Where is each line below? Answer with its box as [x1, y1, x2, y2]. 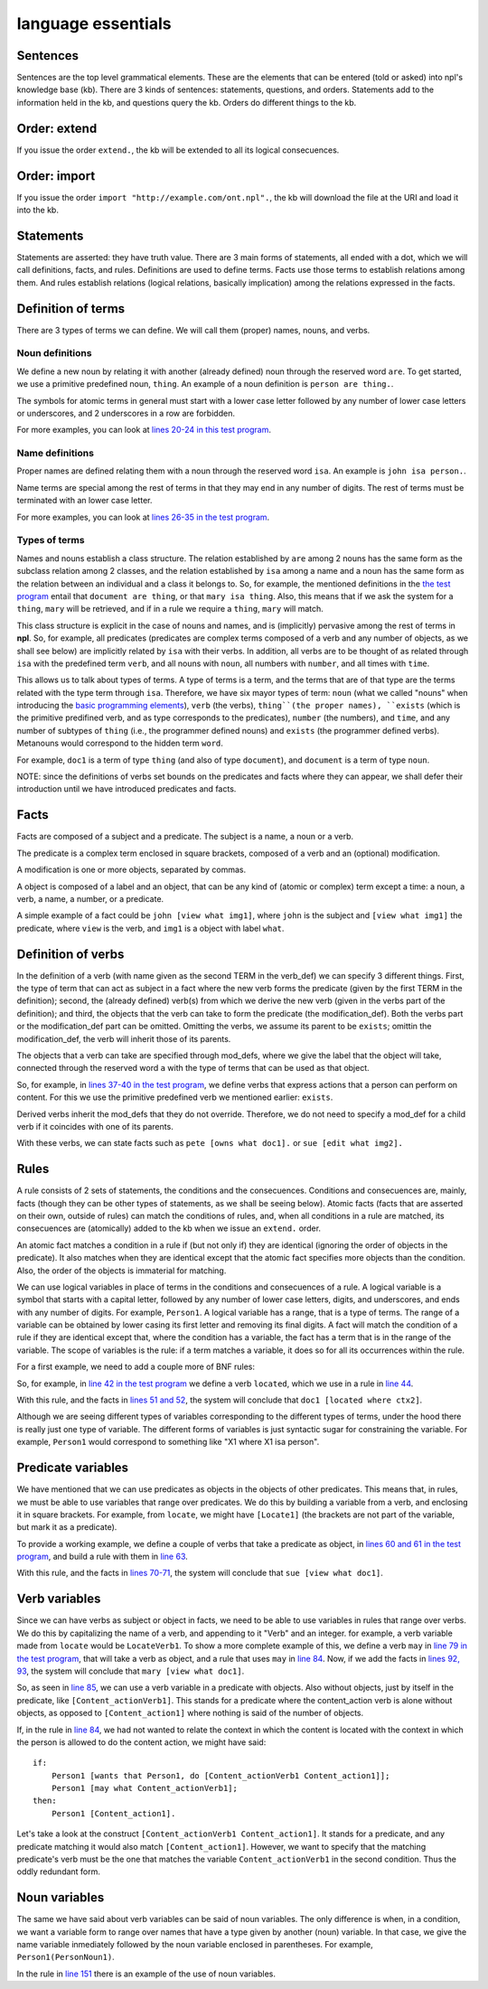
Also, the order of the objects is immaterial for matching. [16, 1265, 227, 1276]
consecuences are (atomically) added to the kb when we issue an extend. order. [16, 1223, 321, 1234]
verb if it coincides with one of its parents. [16, 1121, 174, 1131]
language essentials [16, 14, 172, 33]
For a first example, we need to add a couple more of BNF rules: [16, 1361, 255, 1373]
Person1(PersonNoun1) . [16, 1952, 115, 1963]
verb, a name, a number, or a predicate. [16, 893, 164, 904]
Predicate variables [16, 1460, 129, 1476]
